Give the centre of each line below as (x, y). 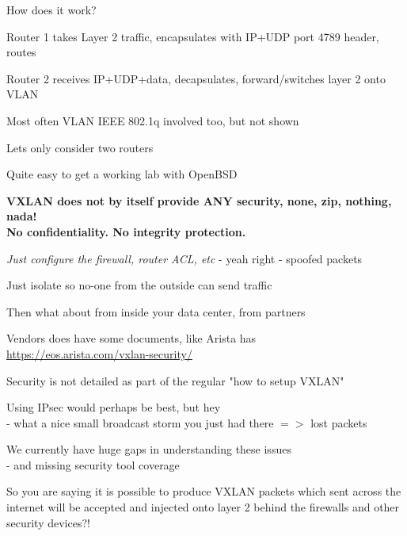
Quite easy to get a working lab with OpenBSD (122, 174)
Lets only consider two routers (80, 147)
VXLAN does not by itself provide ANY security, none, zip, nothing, (199, 200)
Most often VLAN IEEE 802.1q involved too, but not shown (153, 120)
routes (21, 52)
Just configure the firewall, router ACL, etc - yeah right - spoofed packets (184, 258)
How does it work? (51, 10)
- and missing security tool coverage (93, 464)
